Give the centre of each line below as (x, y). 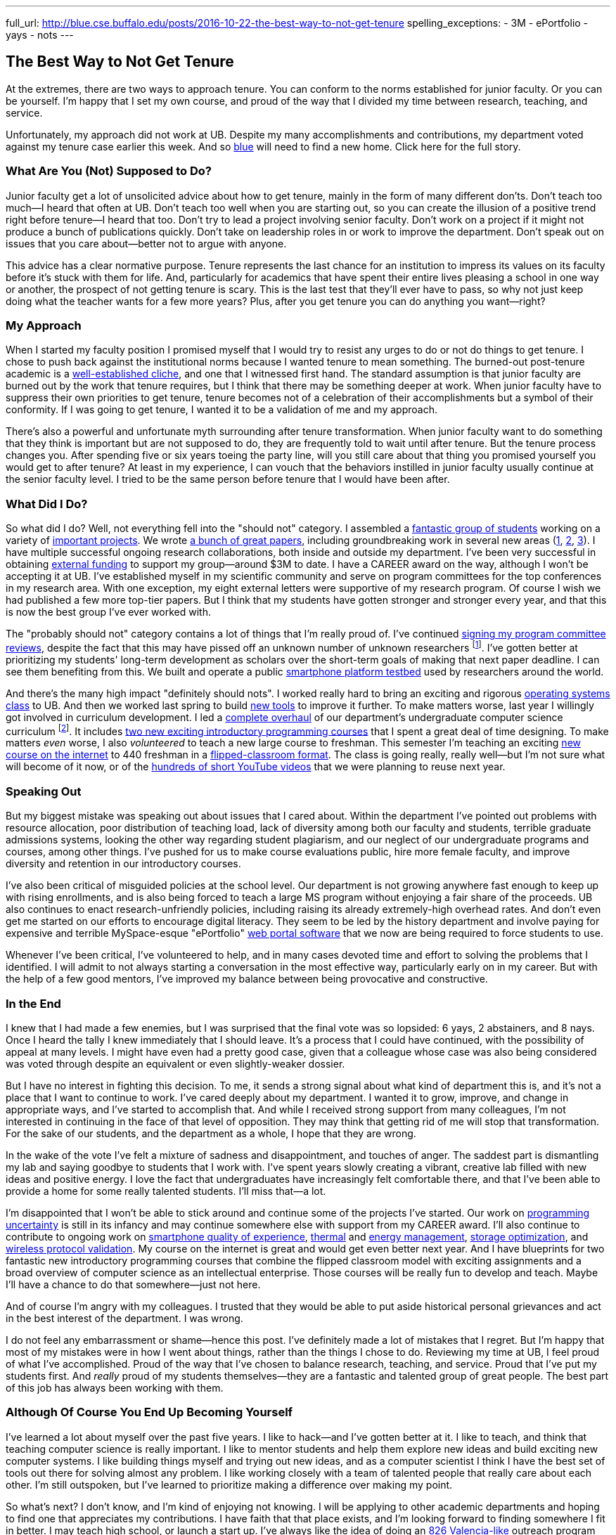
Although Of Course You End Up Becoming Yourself (149, 1412)
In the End (33, 1003)
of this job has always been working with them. (115, 1387)
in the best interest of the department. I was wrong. (124, 1318)
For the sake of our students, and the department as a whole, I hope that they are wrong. (211, 1133)
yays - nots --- (40, 35)
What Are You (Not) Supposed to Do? (109, 171)
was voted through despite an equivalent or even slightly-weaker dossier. (175, 1063)
